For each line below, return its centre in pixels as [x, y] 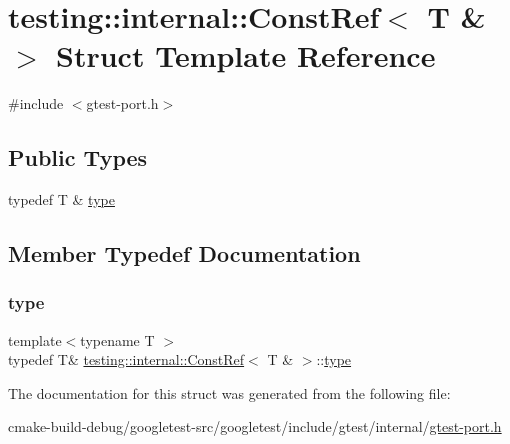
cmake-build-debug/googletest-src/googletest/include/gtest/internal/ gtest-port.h [255, 426]
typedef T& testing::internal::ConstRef [126, 359]
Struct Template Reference [246, 55]
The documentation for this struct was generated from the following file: [229, 392]
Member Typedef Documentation [184, 253]
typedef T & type [61, 199]
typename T [117, 339]
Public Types [78, 157]
